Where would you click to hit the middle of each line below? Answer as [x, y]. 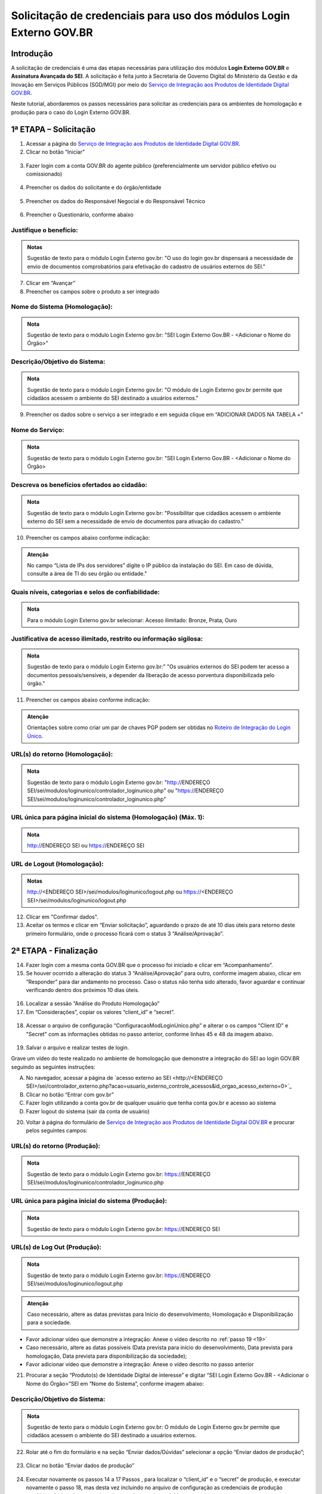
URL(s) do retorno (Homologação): [62, 754]
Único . [35, 736]
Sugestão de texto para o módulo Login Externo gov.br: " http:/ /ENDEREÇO [119, 782]
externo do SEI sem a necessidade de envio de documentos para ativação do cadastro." [135, 521]
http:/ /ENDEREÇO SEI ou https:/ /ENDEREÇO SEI [86, 845]
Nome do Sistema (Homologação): [62, 307]
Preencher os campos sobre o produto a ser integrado [93, 291]
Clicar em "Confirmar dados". [62, 917]
